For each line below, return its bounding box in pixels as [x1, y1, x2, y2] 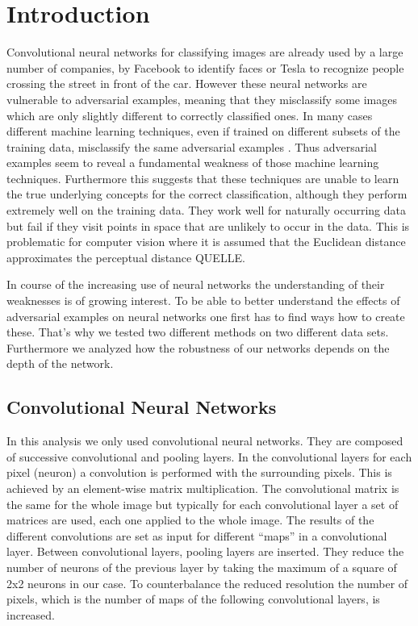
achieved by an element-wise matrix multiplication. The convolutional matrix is [6, 479, 399, 496]
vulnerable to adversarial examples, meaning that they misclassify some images [6, 90, 398, 107]
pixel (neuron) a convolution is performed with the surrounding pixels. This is [6, 464, 392, 481]
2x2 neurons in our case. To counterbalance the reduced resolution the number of [6, 574, 408, 591]
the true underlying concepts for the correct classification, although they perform [6, 186, 408, 202]
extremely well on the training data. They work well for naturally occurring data [6, 202, 406, 219]
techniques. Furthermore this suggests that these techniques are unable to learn [6, 169, 399, 186]
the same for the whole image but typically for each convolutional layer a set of [6, 495, 399, 512]
